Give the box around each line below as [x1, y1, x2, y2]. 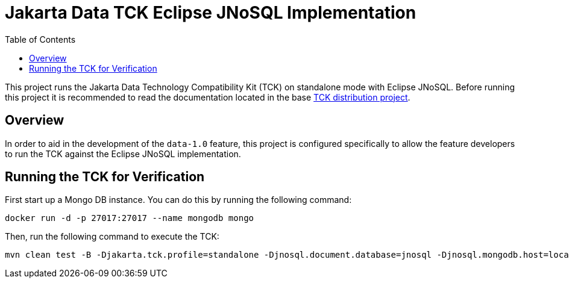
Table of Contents [5, 34, 76, 45]
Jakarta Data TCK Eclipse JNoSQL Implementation [5, 2, 417, 23]
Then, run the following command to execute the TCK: [5, 231, 219, 242]
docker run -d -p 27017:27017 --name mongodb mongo [5, 213, 254, 223]
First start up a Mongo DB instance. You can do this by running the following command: [5, 194, 352, 205]
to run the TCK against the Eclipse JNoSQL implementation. [5, 148, 241, 159]
